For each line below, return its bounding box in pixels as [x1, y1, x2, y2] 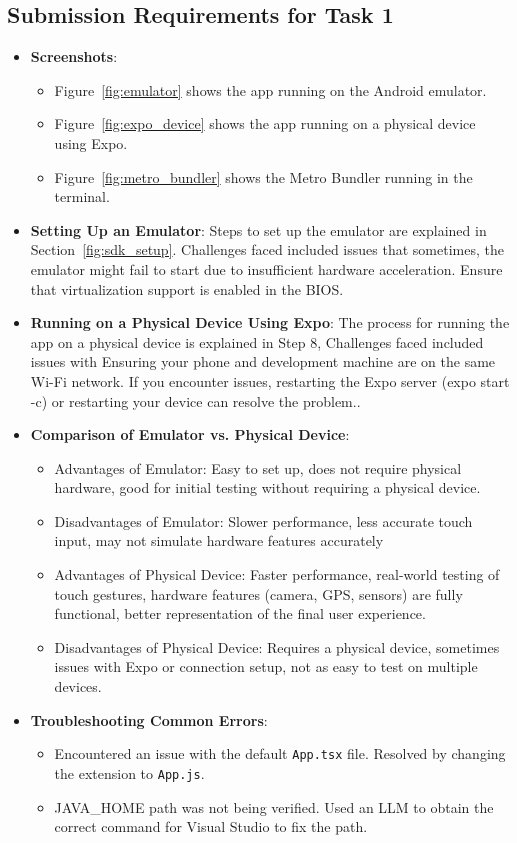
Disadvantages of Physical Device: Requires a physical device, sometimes [54, 636, 500, 657]
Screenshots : [30, 46, 118, 67]
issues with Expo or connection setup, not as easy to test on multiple [54, 656, 478, 677]
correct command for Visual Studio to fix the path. [54, 816, 368, 837]
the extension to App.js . [54, 762, 205, 783]
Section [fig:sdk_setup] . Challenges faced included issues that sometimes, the [30, 239, 504, 260]
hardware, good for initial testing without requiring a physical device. [54, 477, 481, 498]
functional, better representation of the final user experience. [54, 603, 426, 624]
